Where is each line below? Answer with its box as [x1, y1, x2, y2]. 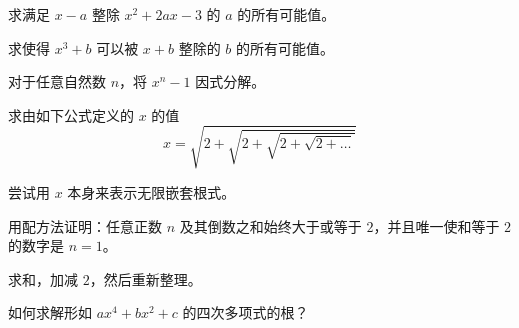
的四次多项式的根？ [182, 302, 309, 323]
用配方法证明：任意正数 [8, 215, 162, 236]
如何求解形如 [8, 302, 92, 323]
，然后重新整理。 [89, 268, 202, 289]
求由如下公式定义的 [8, 104, 134, 125]
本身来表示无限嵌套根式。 [67, 181, 236, 202]
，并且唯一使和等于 [373, 215, 500, 236]
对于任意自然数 [8, 71, 106, 92]
